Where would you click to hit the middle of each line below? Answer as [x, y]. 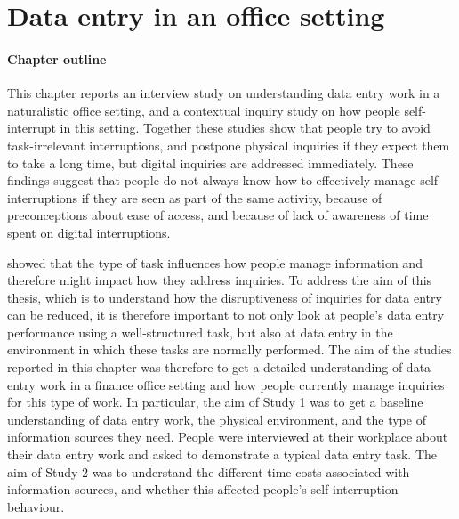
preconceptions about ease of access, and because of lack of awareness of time [218, 215]
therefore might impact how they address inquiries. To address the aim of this [220, 280]
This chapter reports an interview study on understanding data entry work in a [224, 93]
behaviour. [36, 506]
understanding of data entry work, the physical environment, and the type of [217, 419]
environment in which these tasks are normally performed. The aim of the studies [229, 349]
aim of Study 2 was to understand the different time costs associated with [209, 471]
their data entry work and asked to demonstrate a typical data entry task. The [222, 454]
